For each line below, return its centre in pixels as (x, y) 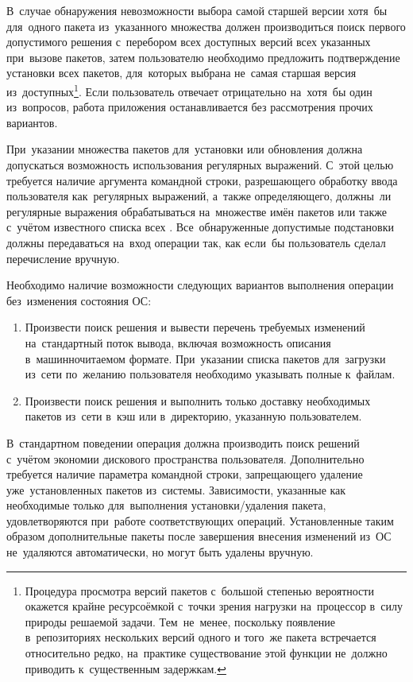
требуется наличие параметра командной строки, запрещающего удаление (185, 474)
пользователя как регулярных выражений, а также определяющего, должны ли (199, 196)
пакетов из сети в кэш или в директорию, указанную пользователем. (193, 416)
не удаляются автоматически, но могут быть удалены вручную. (160, 552)
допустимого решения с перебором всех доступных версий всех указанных (189, 42)
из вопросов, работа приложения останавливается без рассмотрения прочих (190, 107)
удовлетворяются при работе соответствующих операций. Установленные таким (200, 520)
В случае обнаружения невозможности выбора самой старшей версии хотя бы (197, 10)
